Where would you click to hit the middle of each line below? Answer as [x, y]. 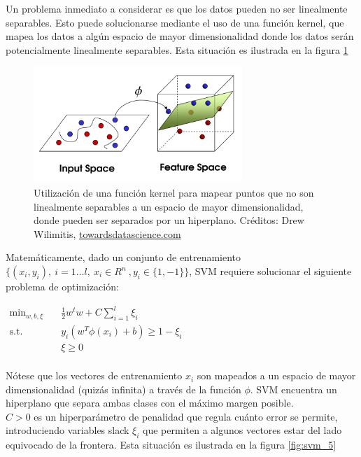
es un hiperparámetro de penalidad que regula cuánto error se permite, [186, 416]
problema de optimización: [62, 287]
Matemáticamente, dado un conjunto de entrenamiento [123, 257]
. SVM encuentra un [293, 389]
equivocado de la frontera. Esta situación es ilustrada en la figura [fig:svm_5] [171, 445]
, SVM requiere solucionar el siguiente [270, 271]
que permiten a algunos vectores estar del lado [242, 430]
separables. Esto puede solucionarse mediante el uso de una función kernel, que [175, 22]
